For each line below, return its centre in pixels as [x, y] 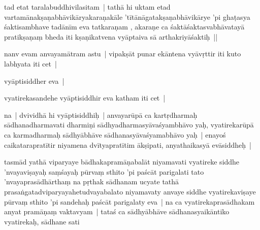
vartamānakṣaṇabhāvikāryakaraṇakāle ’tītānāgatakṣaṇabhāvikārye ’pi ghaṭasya [127, 17]
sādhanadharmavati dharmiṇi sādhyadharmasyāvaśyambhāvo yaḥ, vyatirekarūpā [129, 125]
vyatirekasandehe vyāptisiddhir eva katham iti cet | [85, 98]
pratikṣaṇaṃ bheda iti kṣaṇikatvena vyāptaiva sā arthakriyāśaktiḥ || [111, 36]
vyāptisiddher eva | [34, 80]
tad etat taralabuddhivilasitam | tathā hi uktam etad [87, 7]
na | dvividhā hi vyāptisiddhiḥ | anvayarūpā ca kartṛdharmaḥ [101, 114]
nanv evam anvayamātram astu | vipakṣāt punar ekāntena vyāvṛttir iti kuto [123, 54]
